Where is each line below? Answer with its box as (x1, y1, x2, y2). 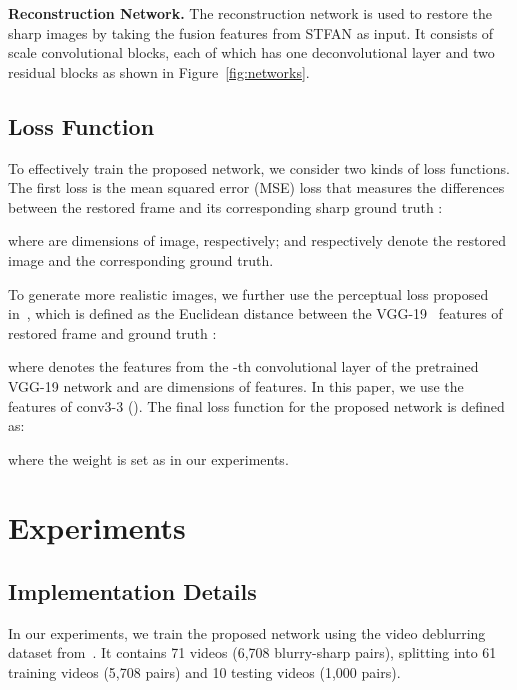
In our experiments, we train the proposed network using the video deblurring (8, 622, 486, 643)
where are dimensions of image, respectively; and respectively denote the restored (8, 230, 506, 251)
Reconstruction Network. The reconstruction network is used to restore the (8, 3, 492, 23)
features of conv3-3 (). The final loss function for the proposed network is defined (8, 395, 505, 416)
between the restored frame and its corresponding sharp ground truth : (8, 196, 443, 217)
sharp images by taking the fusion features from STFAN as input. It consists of (8, 22, 494, 43)
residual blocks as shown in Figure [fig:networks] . (8, 61, 310, 82)
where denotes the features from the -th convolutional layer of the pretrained (8, 356, 479, 377)
